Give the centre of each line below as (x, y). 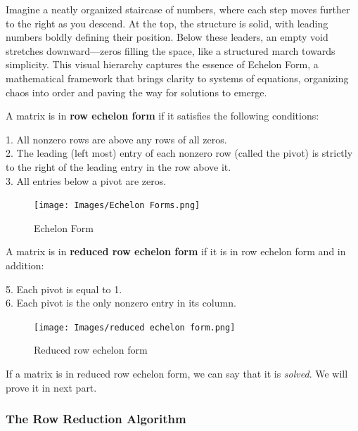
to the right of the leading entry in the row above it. (119, 166)
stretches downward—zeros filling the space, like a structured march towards (171, 50)
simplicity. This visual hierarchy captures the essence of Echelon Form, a (162, 64)
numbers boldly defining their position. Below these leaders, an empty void (167, 37)
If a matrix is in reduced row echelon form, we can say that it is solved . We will (177, 373)
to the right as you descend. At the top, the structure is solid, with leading (167, 23)
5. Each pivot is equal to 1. (64, 289)
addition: (25, 265)
